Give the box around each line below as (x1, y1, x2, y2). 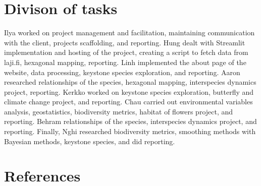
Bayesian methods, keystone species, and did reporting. (4, 136, 175, 146)
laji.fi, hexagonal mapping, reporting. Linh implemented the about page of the (4, 56, 246, 67)
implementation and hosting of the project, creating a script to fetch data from (4, 47, 248, 57)
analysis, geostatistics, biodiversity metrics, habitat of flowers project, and (4, 106, 233, 116)
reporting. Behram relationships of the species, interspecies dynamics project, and (4, 116, 257, 127)
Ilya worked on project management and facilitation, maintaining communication (4, 27, 255, 38)
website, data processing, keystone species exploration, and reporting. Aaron (4, 67, 240, 77)
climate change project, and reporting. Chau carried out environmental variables (4, 96, 253, 107)
